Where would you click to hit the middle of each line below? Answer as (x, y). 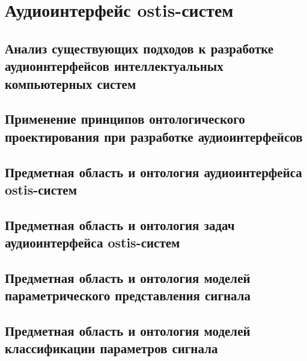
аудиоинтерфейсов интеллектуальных (114, 66)
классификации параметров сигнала (111, 348)
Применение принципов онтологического (125, 119)
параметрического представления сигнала (128, 295)
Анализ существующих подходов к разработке (139, 48)
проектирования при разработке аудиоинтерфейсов (154, 136)
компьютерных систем (71, 83)
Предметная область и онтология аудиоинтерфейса (153, 171)
